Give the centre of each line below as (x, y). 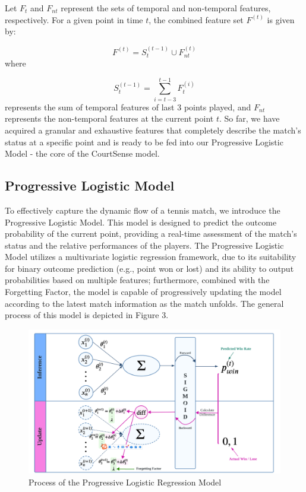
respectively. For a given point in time (74, 19)
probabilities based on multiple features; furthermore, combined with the (137, 280)
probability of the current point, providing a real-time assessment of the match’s (151, 234)
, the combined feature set (196, 19)
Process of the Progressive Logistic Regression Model (125, 482)
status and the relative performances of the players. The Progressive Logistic (144, 245)
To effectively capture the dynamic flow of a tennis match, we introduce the (143, 210)
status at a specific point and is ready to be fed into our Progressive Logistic (144, 142)
